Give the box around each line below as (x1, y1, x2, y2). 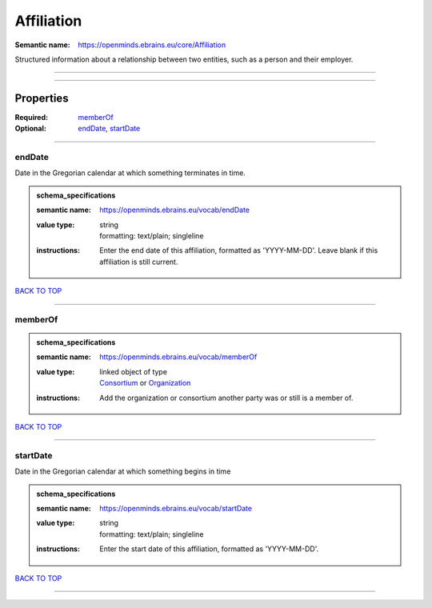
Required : (14, 112, 48, 122)
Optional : (14, 124, 47, 134)
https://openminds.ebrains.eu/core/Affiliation (78, 40, 226, 50)
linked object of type (99, 366, 168, 376)
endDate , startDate (78, 124, 141, 134)
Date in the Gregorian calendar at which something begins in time (14, 466, 231, 476)
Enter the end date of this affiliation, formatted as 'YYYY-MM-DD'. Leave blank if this (99, 246, 378, 255)
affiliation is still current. (99, 257, 178, 266)
